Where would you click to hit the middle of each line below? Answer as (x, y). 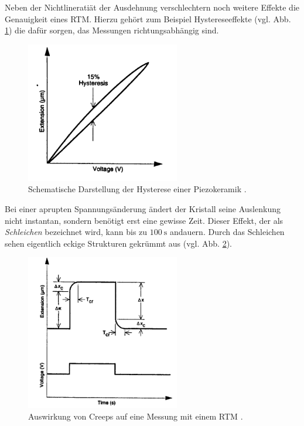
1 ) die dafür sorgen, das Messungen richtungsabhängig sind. (112, 30)
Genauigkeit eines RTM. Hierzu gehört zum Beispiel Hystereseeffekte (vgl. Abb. (148, 18)
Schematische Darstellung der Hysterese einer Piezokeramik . (137, 189)
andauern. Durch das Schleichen (227, 232)
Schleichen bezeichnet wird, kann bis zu (76, 232)
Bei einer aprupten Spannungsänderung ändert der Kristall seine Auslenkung (143, 208)
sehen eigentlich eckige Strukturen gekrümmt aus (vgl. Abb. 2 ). (119, 243)
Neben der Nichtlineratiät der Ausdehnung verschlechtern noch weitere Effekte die (152, 7)
